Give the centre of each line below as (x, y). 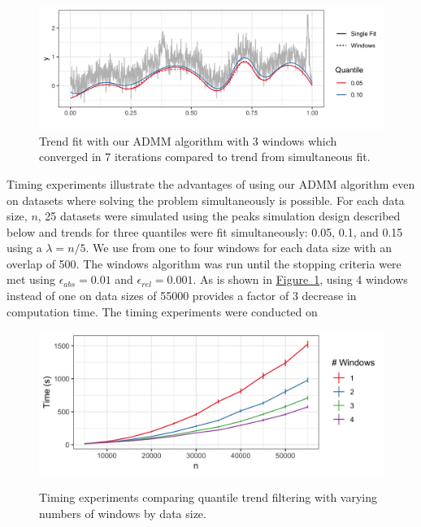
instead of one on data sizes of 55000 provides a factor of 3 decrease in (182, 296)
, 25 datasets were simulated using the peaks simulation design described (219, 216)
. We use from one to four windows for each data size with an (239, 248)
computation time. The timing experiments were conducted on (162, 311)
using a (24, 248)
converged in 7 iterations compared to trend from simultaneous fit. (205, 157)
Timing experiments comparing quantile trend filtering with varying (208, 497)
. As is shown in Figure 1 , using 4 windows (300, 279)
